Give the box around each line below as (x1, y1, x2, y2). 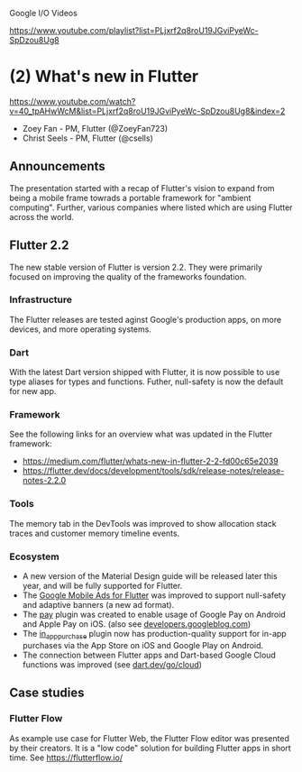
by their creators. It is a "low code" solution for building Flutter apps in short (9, 742, 291, 753)
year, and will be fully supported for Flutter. (22, 581, 183, 592)
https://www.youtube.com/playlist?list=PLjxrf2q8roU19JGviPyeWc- (9, 25, 259, 35)
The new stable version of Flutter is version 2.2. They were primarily (9, 262, 263, 272)
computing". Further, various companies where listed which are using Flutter (9, 202, 293, 213)
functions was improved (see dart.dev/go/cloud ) (22, 658, 203, 670)
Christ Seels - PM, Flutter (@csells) (22, 133, 153, 143)
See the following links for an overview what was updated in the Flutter (9, 428, 273, 440)
